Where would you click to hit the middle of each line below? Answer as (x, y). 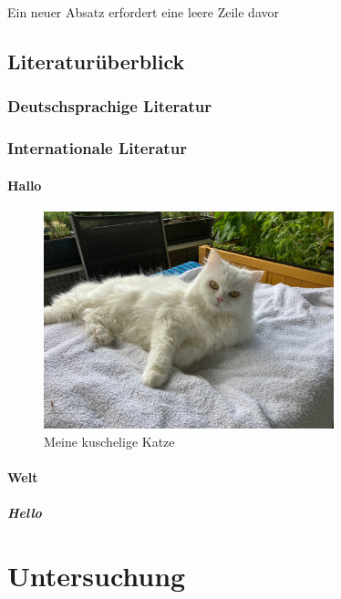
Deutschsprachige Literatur (110, 106)
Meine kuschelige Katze (109, 441)
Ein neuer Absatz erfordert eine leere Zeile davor (143, 12)
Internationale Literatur (97, 148)
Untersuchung (97, 576)
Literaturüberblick (96, 61)
